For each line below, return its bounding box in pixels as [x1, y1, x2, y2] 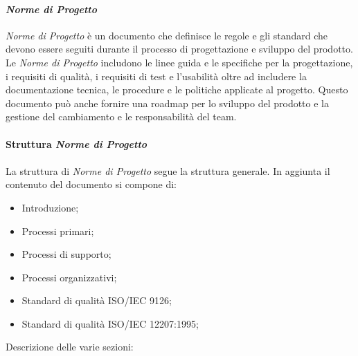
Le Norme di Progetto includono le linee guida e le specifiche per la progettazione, [6, 55, 353, 69]
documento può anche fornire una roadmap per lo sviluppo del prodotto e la [6, 95, 329, 110]
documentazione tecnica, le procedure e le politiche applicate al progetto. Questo [6, 82, 348, 97]
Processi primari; [21, 223, 94, 238]
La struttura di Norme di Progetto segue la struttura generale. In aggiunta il [6, 163, 330, 178]
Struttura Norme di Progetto [6, 136, 147, 151]
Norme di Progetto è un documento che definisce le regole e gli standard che [6, 28, 328, 42]
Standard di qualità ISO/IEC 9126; [21, 293, 172, 308]
